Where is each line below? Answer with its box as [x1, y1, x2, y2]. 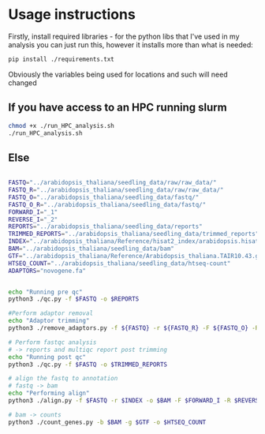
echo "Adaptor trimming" [8, 317, 90, 325]
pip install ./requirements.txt [8, 55, 114, 63]
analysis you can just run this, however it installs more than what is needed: [8, 39, 254, 49]
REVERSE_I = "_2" [8, 215, 58, 223]
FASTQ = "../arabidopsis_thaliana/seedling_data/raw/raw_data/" [8, 179, 217, 187]
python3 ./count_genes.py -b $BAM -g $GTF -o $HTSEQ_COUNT [8, 418, 207, 426]
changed [8, 77, 37, 88]
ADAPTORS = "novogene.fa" [8, 267, 87, 275]
